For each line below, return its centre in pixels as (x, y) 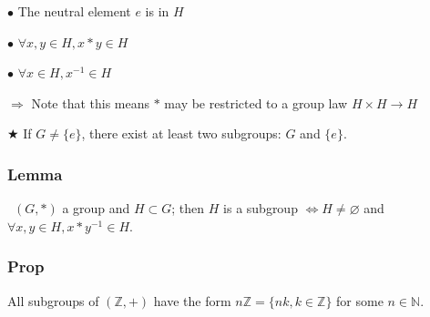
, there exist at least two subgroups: (181, 133)
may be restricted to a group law (256, 102)
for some (360, 300)
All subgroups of (53, 300)
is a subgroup (261, 208)
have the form (192, 300)
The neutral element (74, 11)
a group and (96, 208)
